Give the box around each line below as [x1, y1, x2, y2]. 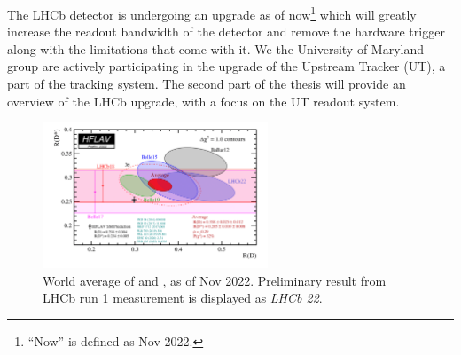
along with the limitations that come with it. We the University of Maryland [7, 39, 425, 58]
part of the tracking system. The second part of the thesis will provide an [7, 75, 406, 93]
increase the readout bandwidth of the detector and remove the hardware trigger [7, 22, 445, 41]
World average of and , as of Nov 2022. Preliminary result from [43, 271, 387, 289]
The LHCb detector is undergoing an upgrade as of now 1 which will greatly [7, 3, 417, 23]
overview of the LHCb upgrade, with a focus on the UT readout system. [7, 91, 400, 110]
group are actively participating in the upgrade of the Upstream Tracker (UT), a [7, 57, 446, 75]
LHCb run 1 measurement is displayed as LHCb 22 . [43, 288, 323, 307]
